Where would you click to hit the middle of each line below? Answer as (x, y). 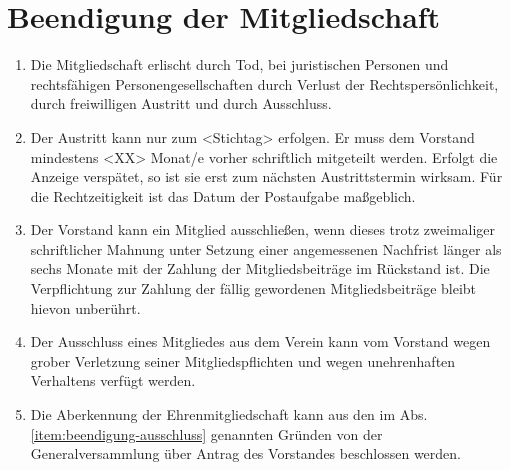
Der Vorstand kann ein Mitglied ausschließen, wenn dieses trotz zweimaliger (263, 229)
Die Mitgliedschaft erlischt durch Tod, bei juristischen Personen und (239, 64)
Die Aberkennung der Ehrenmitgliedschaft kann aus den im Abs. (229, 414)
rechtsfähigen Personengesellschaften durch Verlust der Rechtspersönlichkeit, (264, 83)
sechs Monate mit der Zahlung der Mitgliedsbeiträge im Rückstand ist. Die (260, 268)
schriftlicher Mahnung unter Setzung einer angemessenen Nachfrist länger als (266, 248)
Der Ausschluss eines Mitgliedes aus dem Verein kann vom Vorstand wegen (260, 341)
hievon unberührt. (85, 307)
